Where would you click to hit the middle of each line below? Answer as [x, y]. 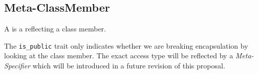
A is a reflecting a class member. [55, 29]
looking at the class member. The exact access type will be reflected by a [119, 55]
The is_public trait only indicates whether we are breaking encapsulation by [126, 45]
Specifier [17, 66]
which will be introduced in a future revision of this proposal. [129, 66]
